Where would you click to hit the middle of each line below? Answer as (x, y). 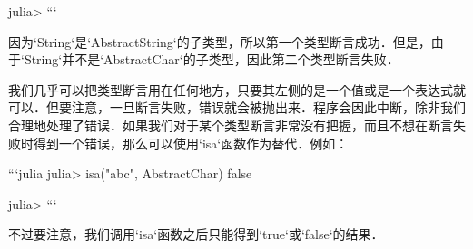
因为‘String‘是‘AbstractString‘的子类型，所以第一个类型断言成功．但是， (220, 41)
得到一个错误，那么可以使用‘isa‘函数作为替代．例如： (191, 143)
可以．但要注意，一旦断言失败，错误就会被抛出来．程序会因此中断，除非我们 (237, 107)
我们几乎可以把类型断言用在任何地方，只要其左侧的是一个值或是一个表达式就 (237, 89)
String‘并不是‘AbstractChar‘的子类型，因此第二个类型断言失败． (212, 59)
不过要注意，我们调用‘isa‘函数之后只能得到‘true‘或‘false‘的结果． (196, 234)
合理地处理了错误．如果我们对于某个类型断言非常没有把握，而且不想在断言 (231, 124)
